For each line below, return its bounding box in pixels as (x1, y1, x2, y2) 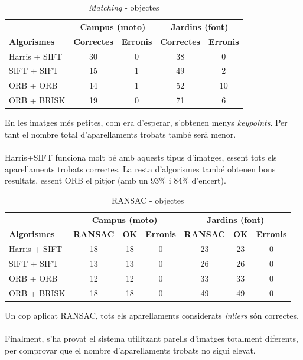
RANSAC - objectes (112, 194, 184, 206)
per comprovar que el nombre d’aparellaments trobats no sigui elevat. (5, 343, 256, 356)
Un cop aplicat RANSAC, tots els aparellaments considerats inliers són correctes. (5, 309, 299, 321)
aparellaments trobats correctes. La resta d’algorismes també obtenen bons (5, 162, 276, 175)
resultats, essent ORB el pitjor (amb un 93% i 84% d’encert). (5, 174, 226, 186)
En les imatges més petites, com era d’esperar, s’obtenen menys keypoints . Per (5, 116, 288, 129)
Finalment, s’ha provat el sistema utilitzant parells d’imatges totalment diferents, (5, 332, 298, 345)
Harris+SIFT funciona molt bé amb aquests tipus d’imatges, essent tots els (5, 150, 277, 163)
